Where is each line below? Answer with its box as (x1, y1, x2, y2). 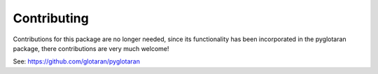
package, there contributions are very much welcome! (13, 44, 169, 52)
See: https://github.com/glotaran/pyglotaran (13, 57, 140, 66)
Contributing (13, 10, 89, 26)
